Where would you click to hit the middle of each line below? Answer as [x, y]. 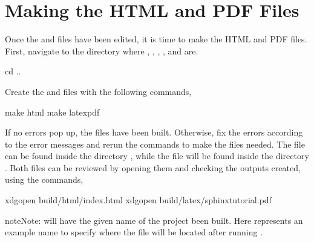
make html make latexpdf [52, 112]
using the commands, [44, 179]
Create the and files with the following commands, [98, 91]
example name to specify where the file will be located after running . [134, 232]
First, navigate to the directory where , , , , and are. [102, 51]
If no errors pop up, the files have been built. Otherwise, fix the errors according [154, 132]
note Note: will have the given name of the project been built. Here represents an [154, 220]
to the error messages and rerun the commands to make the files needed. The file [155, 144]
